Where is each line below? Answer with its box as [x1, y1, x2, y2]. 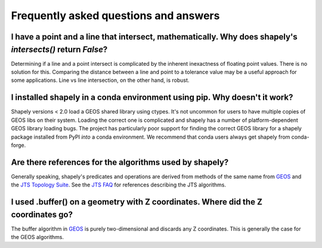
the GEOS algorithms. [11, 234, 64, 241]
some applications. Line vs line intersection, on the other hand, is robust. [11, 76, 190, 84]
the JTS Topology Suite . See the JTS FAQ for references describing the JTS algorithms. [11, 181, 227, 188]
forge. [11, 141, 26, 149]
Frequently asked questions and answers [11, 9, 220, 22]
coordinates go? [11, 209, 73, 219]
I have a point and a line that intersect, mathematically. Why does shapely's [11, 32, 298, 42]
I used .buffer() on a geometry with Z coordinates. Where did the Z [11, 197, 262, 207]
